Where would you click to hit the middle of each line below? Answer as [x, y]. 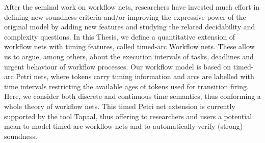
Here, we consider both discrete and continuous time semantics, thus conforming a [132, 96]
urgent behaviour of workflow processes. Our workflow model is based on [118, 66]
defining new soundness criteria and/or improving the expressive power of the [125, 16]
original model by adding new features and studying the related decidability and [130, 27]
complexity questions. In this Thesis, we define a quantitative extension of [120, 36]
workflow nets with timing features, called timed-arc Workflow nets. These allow [129, 46]
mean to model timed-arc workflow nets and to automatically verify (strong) [124, 126]
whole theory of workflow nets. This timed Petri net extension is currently [120, 106]
